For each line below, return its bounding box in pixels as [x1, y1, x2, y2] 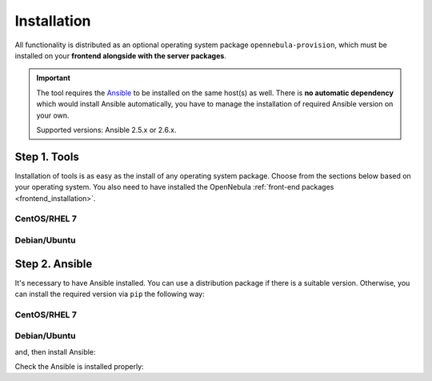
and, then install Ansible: [14, 347, 96, 356]
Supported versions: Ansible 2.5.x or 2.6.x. [36, 125, 177, 134]
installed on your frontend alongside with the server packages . [14, 50, 227, 60]
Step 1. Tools [14, 150, 79, 163]
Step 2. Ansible [14, 257, 93, 271]
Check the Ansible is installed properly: [14, 362, 144, 371]
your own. [36, 110, 70, 120]
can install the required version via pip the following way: [14, 289, 206, 299]
